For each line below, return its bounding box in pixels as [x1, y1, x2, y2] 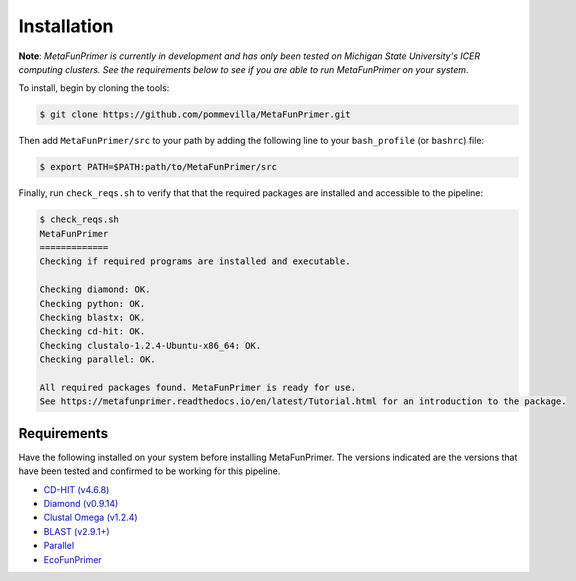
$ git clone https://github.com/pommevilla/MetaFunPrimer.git [39, 109, 351, 120]
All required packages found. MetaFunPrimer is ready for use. [39, 381, 357, 393]
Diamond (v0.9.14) [43, 498, 119, 509]
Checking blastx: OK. [39, 311, 146, 323]
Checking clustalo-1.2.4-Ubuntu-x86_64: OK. [39, 340, 262, 351]
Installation [18, 15, 114, 37]
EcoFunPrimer [43, 553, 102, 565]
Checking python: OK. [39, 298, 146, 309]
